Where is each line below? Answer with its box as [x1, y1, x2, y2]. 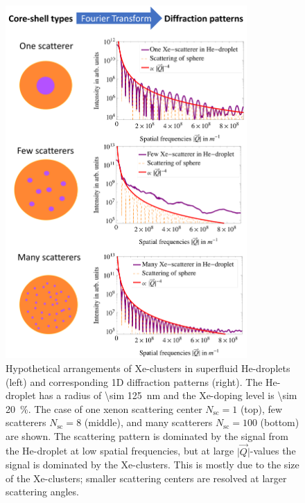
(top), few [240, 401, 283, 416]
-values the [250, 443, 296, 458]
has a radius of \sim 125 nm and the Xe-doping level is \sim [39, 388, 297, 403]
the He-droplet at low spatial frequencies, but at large [6, 443, 234, 458]
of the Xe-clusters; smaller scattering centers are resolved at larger [6, 470, 287, 485]
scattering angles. [6, 484, 79, 499]
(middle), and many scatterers [84, 415, 213, 430]
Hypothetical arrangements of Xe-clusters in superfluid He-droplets [6, 360, 290, 375]
